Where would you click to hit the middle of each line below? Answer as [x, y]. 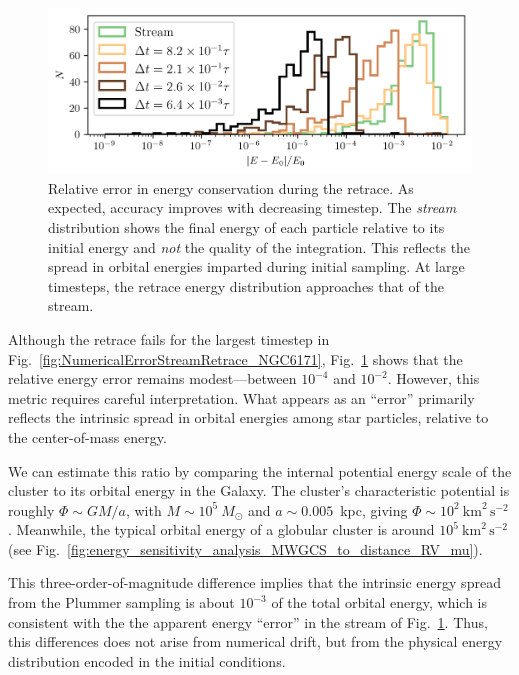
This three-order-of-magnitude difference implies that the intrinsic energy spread [254, 582]
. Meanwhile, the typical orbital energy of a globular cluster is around [221, 529]
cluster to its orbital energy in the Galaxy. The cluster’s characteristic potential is [259, 490]
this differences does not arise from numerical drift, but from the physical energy [255, 641]
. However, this [433, 378]
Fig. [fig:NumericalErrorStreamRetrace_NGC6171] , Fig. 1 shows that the [235, 358]
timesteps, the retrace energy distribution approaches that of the [246, 285]
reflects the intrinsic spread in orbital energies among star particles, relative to [248, 417]
